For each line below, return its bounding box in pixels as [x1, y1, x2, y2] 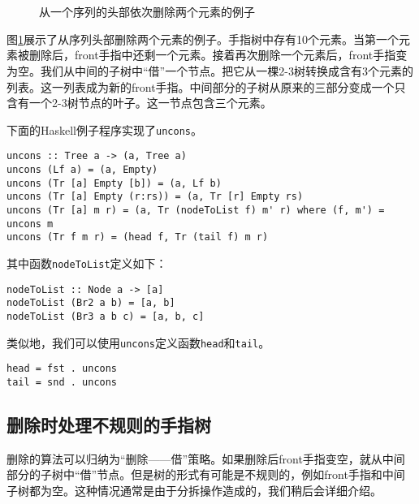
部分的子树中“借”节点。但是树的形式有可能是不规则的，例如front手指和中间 [6, 466, 405, 483]
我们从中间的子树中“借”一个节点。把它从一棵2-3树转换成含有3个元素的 [40, 62, 413, 79]
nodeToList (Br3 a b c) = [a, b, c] [6, 310, 205, 322]
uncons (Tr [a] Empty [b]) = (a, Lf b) [6, 177, 222, 189]
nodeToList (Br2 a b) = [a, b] [6, 297, 175, 309]
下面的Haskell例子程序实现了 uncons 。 [6, 121, 202, 138]
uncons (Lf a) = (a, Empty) [6, 164, 158, 176]
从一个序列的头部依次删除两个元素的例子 [39, 3, 255, 20]
